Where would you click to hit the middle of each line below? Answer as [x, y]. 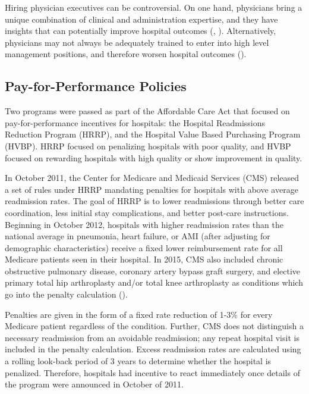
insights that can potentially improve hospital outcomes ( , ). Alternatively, [141, 31]
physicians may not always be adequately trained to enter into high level [137, 42]
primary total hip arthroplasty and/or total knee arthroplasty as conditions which [154, 282]
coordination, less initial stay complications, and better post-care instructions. [147, 212]
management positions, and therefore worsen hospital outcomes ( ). [126, 54]
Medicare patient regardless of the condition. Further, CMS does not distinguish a [154, 326]
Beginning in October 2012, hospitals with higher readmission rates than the [144, 224]
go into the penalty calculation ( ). [66, 294]
